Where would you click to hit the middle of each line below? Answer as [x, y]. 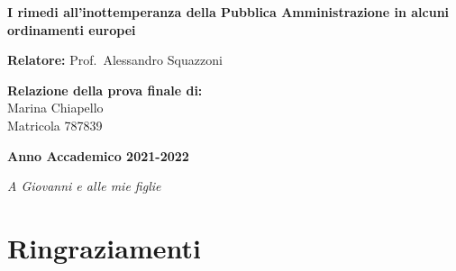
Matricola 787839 [55, 125]
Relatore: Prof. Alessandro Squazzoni [115, 60]
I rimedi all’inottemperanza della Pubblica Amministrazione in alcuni [228, 12]
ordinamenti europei [72, 29]
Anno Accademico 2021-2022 [98, 155]
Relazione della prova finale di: [105, 90]
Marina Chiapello [55, 108]
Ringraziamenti [104, 247]
